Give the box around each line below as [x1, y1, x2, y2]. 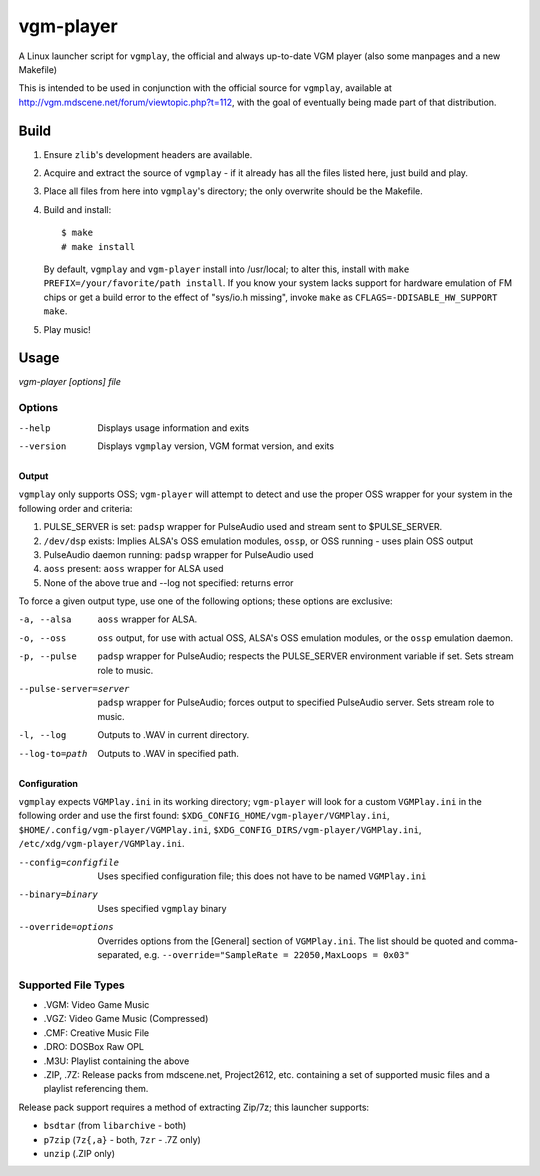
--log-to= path [18, 748, 88, 759]
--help [18, 422, 51, 434]
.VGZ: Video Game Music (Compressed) [43, 1013, 209, 1025]
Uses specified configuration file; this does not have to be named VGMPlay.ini [97, 870, 427, 882]
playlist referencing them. [43, 1083, 149, 1095]
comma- [483, 935, 519, 947]
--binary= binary [18, 889, 99, 900]
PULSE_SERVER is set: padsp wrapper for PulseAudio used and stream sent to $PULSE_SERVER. [43, 521, 443, 533]
